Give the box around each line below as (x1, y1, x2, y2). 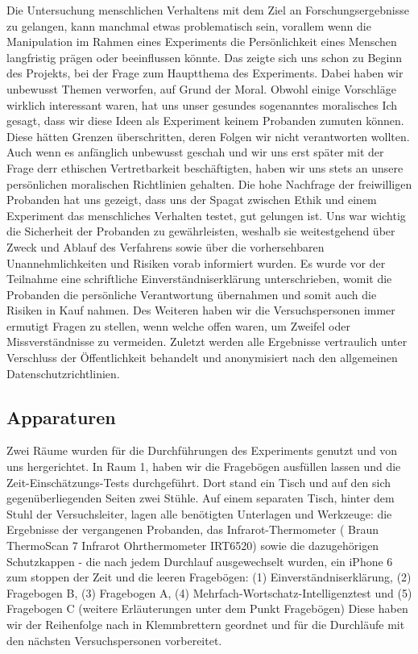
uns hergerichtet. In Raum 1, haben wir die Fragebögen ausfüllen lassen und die (6, 458, 401, 475)
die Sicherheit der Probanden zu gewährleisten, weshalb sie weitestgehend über (6, 223, 395, 240)
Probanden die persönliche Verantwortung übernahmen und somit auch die (6, 285, 377, 302)
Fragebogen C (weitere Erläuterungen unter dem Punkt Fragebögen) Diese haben (6, 600, 408, 617)
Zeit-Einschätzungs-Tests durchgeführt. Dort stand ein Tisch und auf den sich (6, 473, 391, 490)
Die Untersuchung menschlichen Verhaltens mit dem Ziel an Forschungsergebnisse (6, 2, 409, 18)
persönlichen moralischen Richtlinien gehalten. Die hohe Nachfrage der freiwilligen (6, 175, 412, 192)
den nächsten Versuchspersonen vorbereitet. (6, 631, 222, 648)
